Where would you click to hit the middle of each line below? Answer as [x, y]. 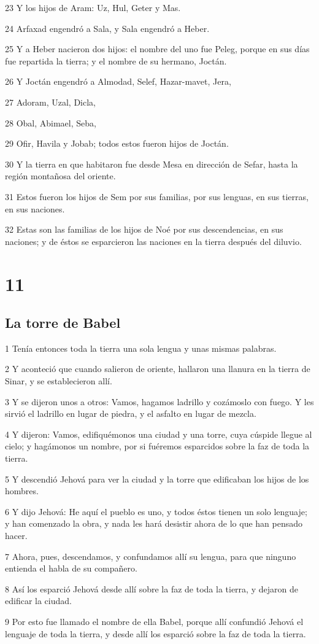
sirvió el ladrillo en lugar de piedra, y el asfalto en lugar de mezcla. [131, 413]
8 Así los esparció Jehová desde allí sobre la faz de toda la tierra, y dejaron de [152, 588]
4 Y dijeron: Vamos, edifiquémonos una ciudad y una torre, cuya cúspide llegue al [159, 434]
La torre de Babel [63, 323]
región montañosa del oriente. [60, 176]
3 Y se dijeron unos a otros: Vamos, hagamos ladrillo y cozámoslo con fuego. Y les [159, 401]
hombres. [22, 491]
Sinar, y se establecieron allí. [59, 381]
